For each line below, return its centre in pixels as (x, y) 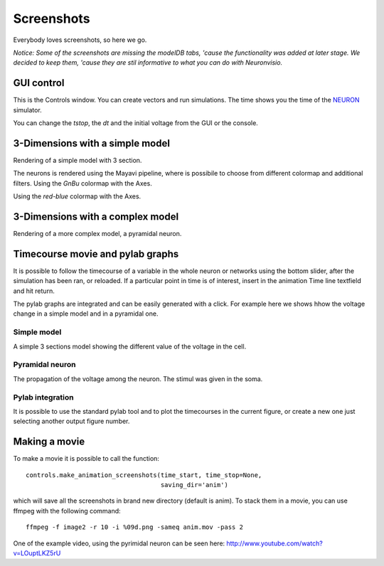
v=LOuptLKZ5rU (37, 553)
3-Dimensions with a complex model (96, 217)
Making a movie (49, 442)
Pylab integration (43, 397)
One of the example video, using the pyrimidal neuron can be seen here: (119, 543)
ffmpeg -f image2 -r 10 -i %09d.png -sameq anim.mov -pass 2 (134, 527)
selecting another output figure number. (71, 421)
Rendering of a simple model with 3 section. (78, 160)
